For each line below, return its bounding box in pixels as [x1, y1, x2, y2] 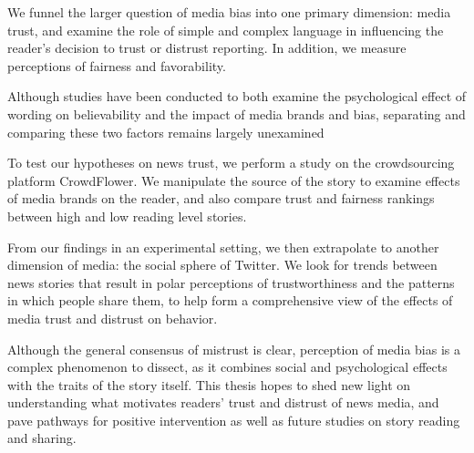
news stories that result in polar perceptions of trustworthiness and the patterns [7, 273, 455, 292]
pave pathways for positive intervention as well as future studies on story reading [7, 410, 460, 429]
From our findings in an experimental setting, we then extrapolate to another [7, 237, 439, 256]
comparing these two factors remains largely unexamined [7, 122, 325, 141]
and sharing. [7, 428, 77, 448]
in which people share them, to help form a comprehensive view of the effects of [7, 291, 453, 310]
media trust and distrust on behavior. [7, 308, 218, 327]
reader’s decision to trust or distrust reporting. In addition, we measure [7, 38, 407, 57]
